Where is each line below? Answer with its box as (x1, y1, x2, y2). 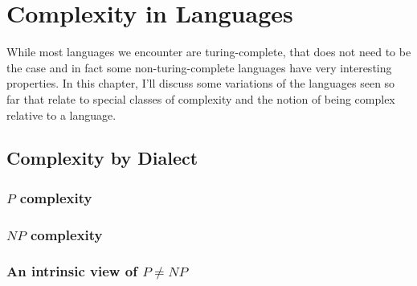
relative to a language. (6, 106, 117, 123)
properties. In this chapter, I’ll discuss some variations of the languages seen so (6, 75, 395, 92)
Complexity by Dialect (6, 145, 198, 170)
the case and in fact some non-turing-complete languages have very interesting (6, 59, 392, 76)
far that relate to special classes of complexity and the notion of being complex (6, 90, 395, 107)
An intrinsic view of (6, 261, 137, 281)
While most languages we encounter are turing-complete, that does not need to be (6, 43, 411, 60)
